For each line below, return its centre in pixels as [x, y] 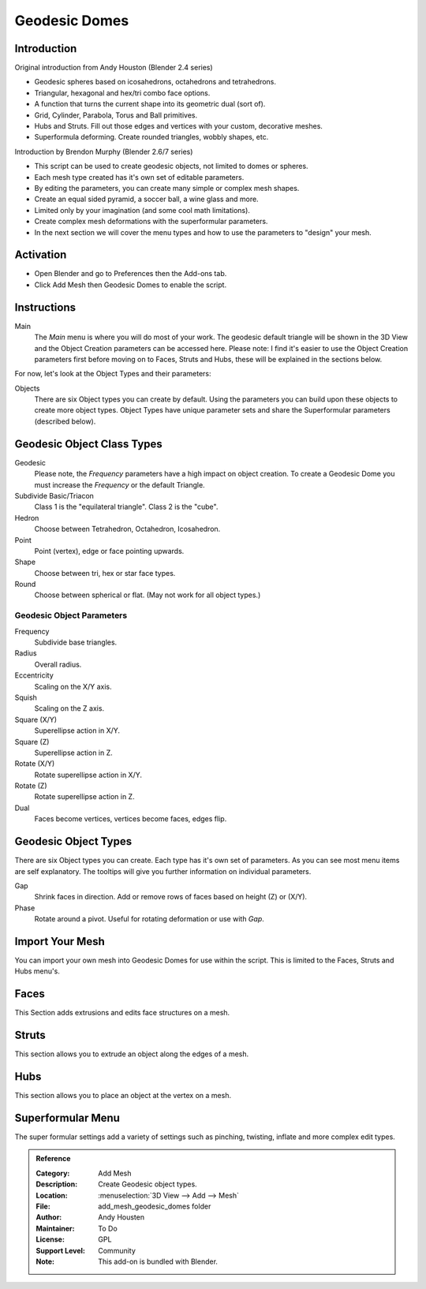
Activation [41, 255]
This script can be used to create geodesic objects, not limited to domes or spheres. [171, 166]
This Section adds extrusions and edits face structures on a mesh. [122, 1013]
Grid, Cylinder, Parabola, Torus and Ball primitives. [116, 115]
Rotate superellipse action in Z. [84, 797]
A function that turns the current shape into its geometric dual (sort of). [150, 104]
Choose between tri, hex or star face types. [105, 573]
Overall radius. [58, 664]
